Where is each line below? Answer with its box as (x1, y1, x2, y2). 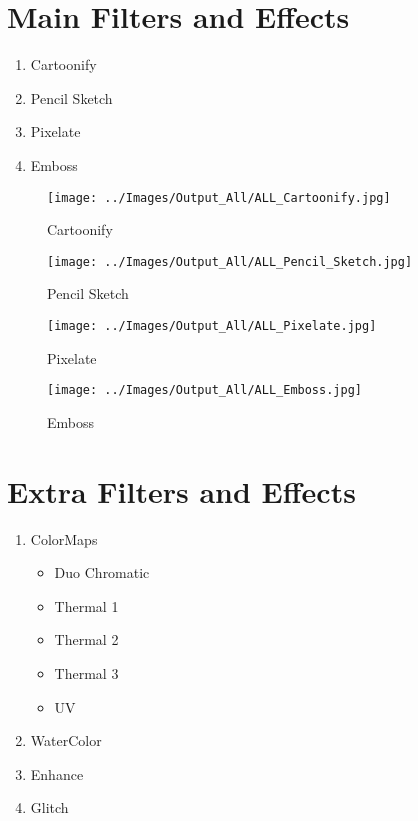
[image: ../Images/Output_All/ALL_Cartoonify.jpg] (47, 190, 391, 205)
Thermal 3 (54, 663, 119, 683)
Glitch (30, 797, 69, 818)
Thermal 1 (54, 595, 119, 616)
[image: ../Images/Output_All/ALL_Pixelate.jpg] (47, 319, 377, 333)
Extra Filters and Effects (7, 470, 356, 511)
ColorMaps (30, 528, 98, 549)
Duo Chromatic (54, 562, 150, 583)
